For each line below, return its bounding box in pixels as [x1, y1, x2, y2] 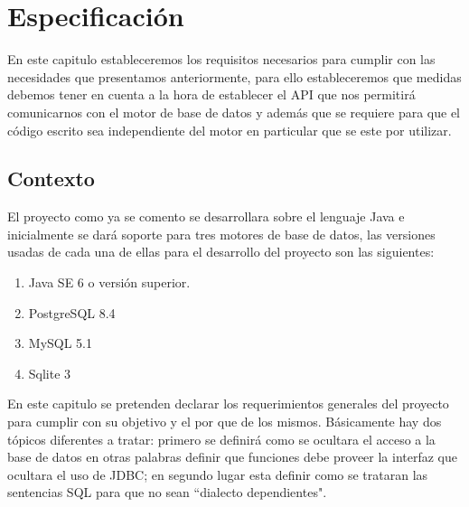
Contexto [7, 164, 95, 192]
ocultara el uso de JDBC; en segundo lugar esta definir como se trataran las [7, 465, 428, 484]
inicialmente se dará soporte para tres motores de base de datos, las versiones [7, 224, 436, 243]
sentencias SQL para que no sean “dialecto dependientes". [7, 483, 327, 502]
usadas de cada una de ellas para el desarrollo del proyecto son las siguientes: [7, 242, 435, 261]
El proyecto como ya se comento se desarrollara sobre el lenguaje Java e [7, 207, 405, 226]
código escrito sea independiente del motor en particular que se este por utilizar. [7, 120, 452, 139]
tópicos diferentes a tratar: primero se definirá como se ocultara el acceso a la [7, 429, 436, 448]
